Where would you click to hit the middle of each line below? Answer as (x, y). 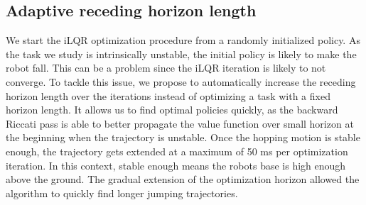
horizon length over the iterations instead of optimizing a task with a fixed (168, 95)
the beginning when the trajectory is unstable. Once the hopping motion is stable (183, 137)
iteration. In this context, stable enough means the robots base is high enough (176, 165)
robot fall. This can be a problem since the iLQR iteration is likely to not (166, 68)
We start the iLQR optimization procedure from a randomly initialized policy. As (183, 40)
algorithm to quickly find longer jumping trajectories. (122, 193)
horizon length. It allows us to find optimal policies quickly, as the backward (172, 110)
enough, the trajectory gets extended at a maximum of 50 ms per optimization (177, 151)
